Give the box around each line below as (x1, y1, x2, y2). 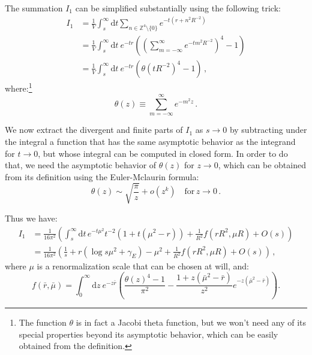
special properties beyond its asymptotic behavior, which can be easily (19, 327, 278, 340)
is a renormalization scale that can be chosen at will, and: (37, 259, 250, 272)
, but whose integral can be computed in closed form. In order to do (38, 147, 288, 159)
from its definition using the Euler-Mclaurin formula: (5, 170, 199, 183)
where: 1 (5, 80, 32, 94)
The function (19, 316, 67, 329)
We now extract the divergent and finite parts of (5, 123, 183, 136)
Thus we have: (5, 211, 58, 224)
